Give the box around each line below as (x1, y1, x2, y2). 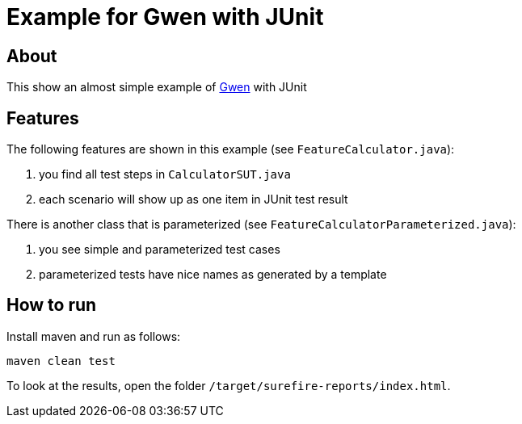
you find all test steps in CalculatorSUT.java (39, 167, 291, 182)
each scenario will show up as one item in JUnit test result (39, 192, 348, 207)
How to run (6, 295, 97, 316)
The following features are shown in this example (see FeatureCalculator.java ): (6, 142, 455, 157)
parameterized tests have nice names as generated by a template (39, 267, 387, 282)
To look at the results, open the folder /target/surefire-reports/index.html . (6, 378, 451, 393)
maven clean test (6, 354, 116, 367)
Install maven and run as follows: (6, 329, 181, 343)
